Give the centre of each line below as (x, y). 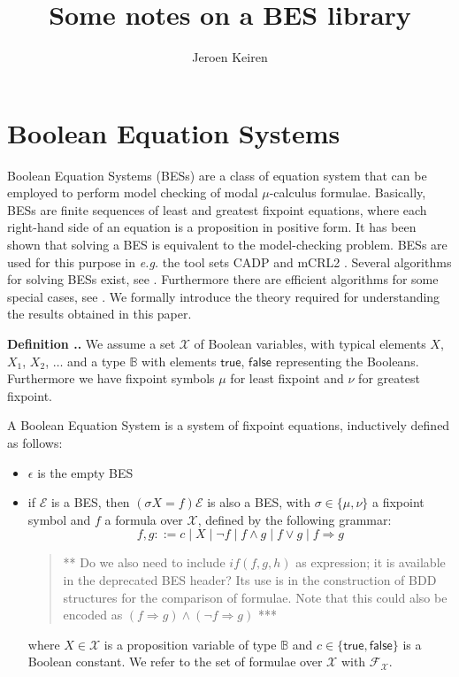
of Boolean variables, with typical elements (310, 343)
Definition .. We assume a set (92, 343)
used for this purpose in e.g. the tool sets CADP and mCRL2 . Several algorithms (229, 262)
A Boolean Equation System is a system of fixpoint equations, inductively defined (229, 425)
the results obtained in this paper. (99, 314)
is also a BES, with (259, 502)
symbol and (59, 519)
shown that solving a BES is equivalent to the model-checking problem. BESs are (227, 245)
